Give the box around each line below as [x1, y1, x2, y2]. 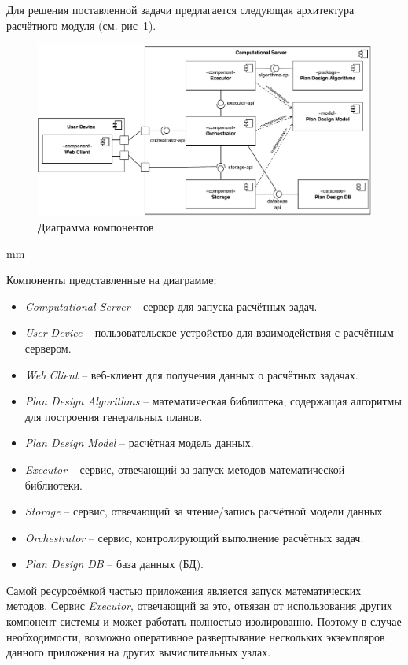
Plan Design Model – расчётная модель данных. [24, 434, 254, 451]
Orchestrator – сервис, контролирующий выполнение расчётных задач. [24, 529, 364, 545]
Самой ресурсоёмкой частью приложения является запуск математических [6, 582, 362, 598]
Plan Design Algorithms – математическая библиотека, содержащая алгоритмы [24, 393, 402, 409]
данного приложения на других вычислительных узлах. [6, 644, 271, 660]
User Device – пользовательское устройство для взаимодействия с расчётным [24, 324, 394, 341]
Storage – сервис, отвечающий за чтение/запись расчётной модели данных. [24, 503, 386, 519]
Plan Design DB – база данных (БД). [24, 556, 204, 572]
